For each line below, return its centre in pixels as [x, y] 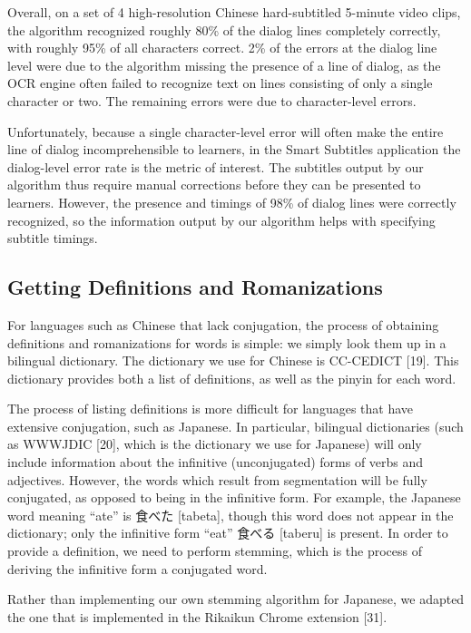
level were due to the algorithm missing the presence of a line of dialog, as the [224, 65]
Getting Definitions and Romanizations [195, 287]
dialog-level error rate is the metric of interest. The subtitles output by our [216, 166]
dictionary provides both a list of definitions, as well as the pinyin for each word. [232, 378]
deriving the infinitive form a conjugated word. [137, 568]
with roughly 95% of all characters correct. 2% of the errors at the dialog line [222, 48]
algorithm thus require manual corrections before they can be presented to [214, 185]
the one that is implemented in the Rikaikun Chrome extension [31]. [197, 616]
